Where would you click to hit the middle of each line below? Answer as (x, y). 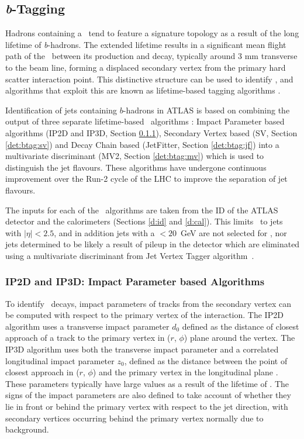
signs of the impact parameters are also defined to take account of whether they (148, 395)
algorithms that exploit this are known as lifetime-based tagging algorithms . (143, 90)
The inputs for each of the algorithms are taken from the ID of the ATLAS (142, 210)
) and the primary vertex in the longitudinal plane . (185, 372)
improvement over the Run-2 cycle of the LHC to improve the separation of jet (146, 179)
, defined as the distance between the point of (206, 360)
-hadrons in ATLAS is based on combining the (206, 110)
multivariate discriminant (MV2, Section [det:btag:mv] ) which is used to (135, 156)
